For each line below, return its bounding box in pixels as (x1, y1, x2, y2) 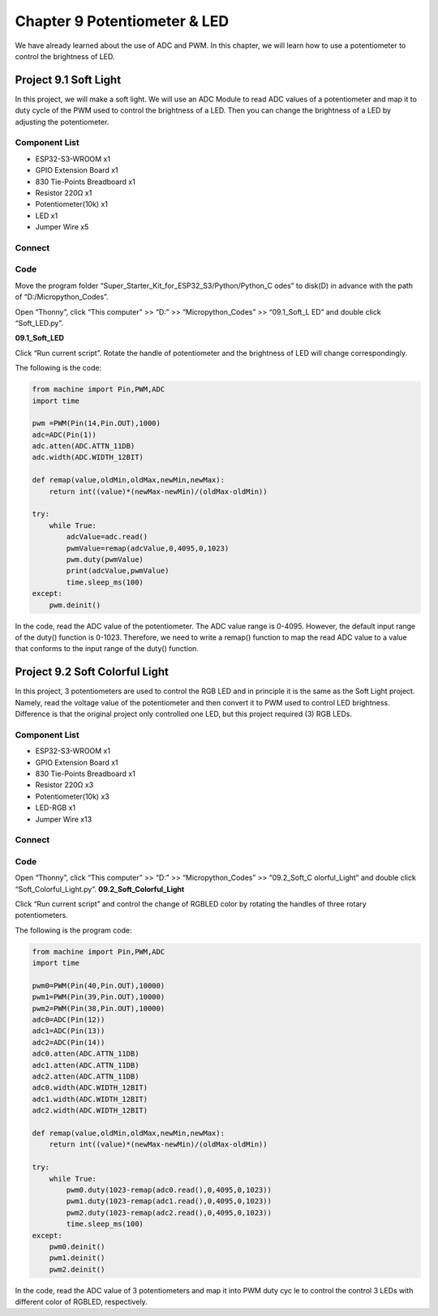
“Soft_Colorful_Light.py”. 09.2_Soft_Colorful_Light (15, 884, 185, 894)
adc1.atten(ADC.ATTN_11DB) (32, 1061, 140, 1070)
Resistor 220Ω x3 (35, 780, 94, 790)
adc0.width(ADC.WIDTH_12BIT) (32, 1083, 148, 1092)
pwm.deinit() (49, 600, 101, 610)
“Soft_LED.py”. (15, 318, 64, 328)
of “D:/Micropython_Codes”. (15, 292, 109, 302)
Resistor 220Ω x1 (35, 187, 92, 198)
